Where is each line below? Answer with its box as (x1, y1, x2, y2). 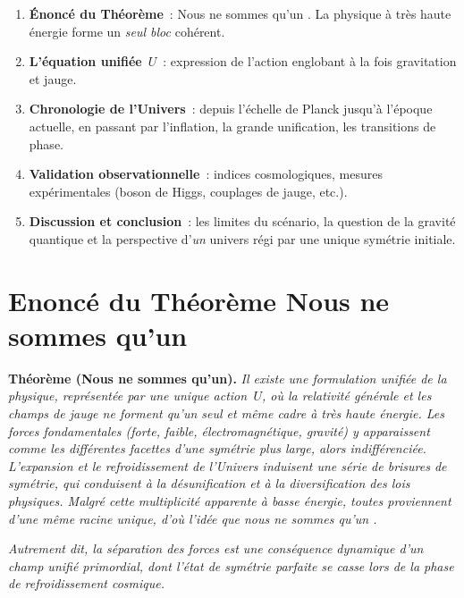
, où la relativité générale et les (262, 386, 432, 405)
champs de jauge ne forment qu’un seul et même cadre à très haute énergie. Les (8, 404, 444, 423)
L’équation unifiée (29, 52, 142, 71)
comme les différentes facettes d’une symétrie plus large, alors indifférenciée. (8, 439, 426, 458)
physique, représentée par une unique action (8, 386, 248, 405)
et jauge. (29, 69, 77, 88)
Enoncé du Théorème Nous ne (8, 282, 390, 318)
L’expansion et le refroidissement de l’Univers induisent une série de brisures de (8, 456, 447, 475)
